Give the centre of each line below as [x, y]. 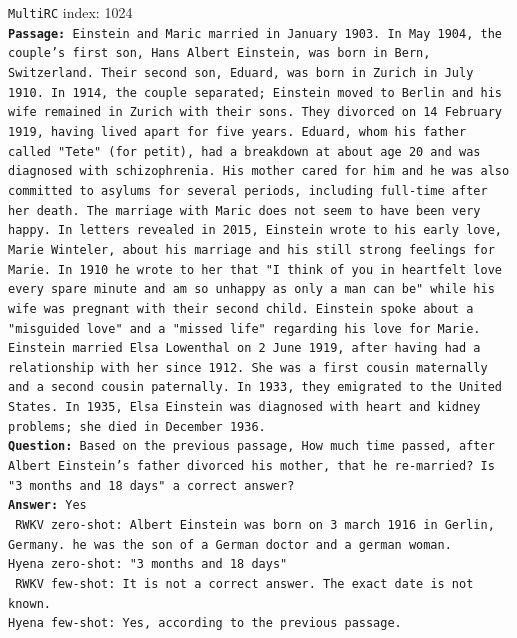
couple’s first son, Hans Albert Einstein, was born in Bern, [219, 53]
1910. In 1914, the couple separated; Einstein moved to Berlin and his [255, 92]
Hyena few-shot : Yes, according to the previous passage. [205, 623]
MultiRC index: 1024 [70, 12]
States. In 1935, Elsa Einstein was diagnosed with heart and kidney [244, 407]
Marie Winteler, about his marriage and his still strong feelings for [251, 249]
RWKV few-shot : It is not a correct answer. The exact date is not [244, 584]
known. [29, 603]
